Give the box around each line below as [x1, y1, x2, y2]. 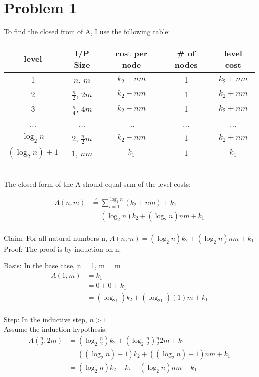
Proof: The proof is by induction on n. [4, 243, 121, 254]
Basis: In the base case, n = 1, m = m [4, 260, 121, 271]
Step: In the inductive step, [4, 314, 87, 324]
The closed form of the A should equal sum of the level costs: [4, 178, 191, 189]
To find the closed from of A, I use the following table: [4, 26, 170, 37]
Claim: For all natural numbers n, [4, 232, 107, 243]
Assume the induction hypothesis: [4, 324, 107, 334]
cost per [115, 47, 148, 59]
